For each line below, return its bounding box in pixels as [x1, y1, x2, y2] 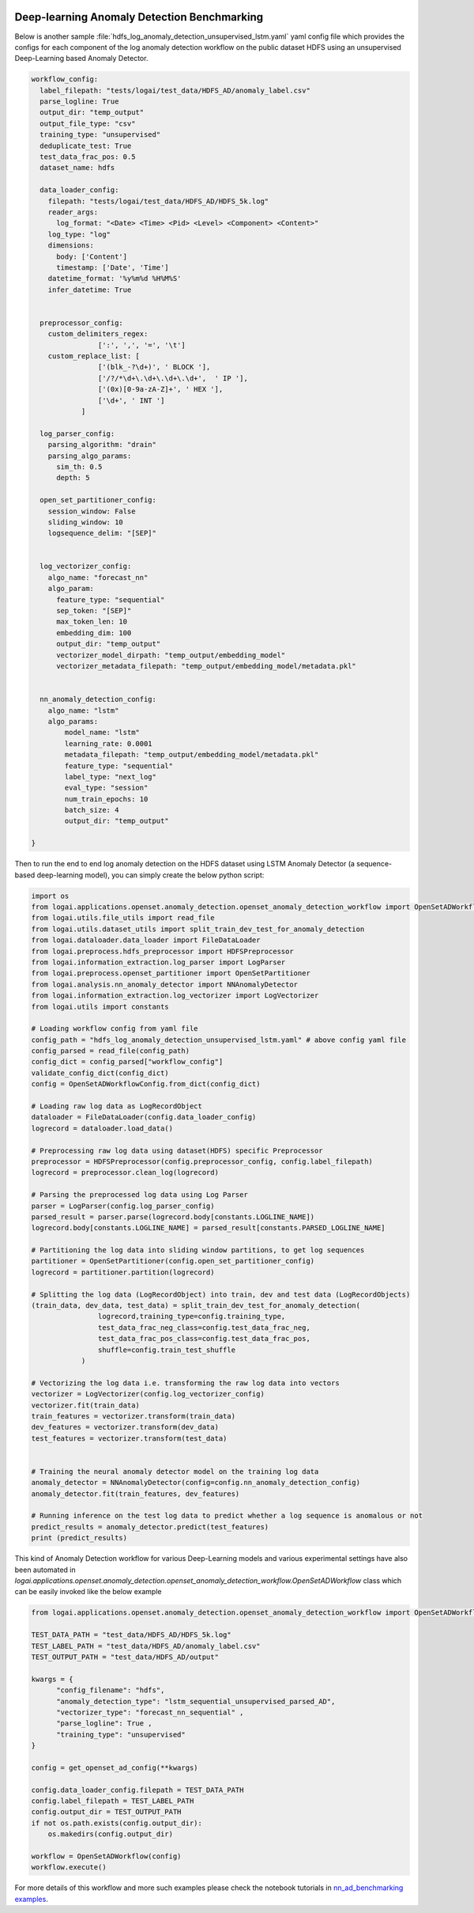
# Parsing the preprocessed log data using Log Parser [31, 1191, 248, 1199]
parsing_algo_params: [47, 451, 132, 460]
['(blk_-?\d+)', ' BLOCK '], [97, 362, 211, 372]
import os [31, 891, 70, 900]
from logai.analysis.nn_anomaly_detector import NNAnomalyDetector [31, 979, 299, 989]
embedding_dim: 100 [56, 628, 132, 637]
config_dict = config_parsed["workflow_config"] [31, 1057, 224, 1066]
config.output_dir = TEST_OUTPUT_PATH [31, 1808, 182, 1816]
